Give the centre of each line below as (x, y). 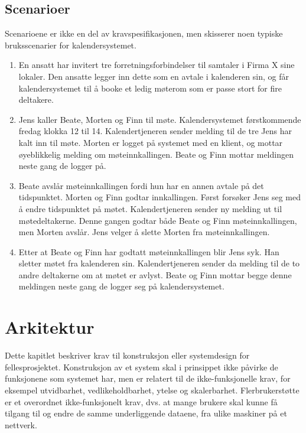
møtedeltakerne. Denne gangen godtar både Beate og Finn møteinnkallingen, (158, 220)
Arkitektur (50, 327)
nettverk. (21, 424)
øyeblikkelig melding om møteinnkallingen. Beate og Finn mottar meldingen (156, 154)
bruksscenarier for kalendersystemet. (71, 45)
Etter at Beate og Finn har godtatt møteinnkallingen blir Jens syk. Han (149, 251)
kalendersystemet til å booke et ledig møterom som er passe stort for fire (150, 88)
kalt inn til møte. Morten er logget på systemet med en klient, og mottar (151, 142)
